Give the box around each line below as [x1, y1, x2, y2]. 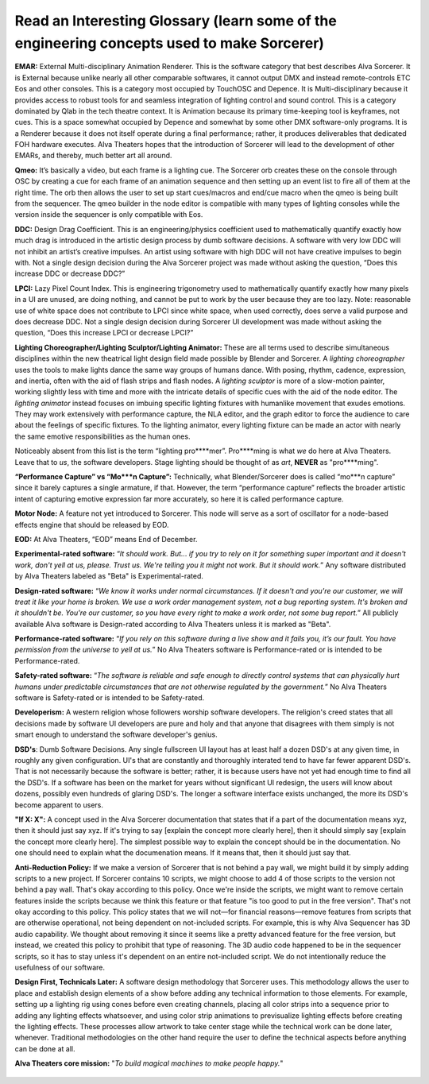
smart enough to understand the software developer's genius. [14, 730, 218, 739]
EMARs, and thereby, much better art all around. [14, 151, 172, 161]
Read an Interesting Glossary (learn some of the [14, 12, 337, 29]
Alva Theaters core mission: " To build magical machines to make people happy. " [14, 1059, 284, 1068]
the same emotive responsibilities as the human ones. [14, 432, 191, 441]
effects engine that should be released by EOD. [14, 520, 169, 529]
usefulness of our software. [14, 962, 106, 973]
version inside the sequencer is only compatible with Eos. [14, 210, 203, 219]
